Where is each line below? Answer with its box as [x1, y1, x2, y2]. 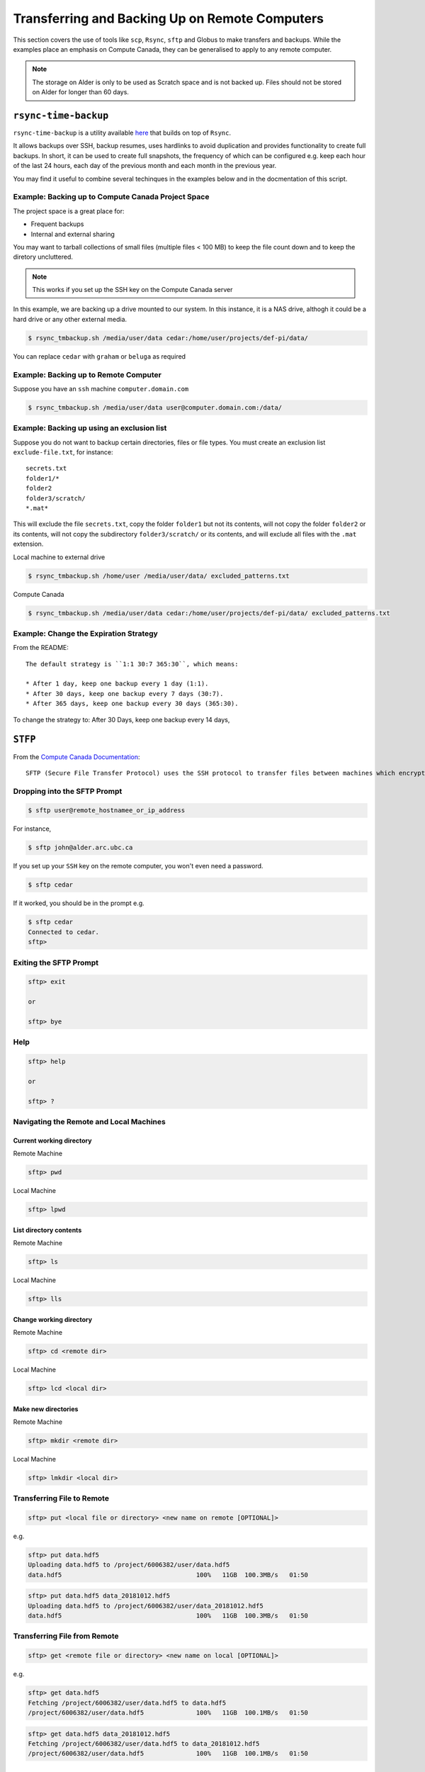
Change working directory [13, 1315, 92, 1323]
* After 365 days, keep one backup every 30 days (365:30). [25, 700, 239, 708]
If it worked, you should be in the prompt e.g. [13, 899, 144, 907]
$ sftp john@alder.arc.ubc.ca [28, 843, 133, 852]
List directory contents [13, 1226, 82, 1234]
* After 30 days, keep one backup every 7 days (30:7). [25, 690, 224, 697]
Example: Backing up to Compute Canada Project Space [13, 192, 210, 202]
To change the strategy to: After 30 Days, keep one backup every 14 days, [13, 715, 230, 724]
